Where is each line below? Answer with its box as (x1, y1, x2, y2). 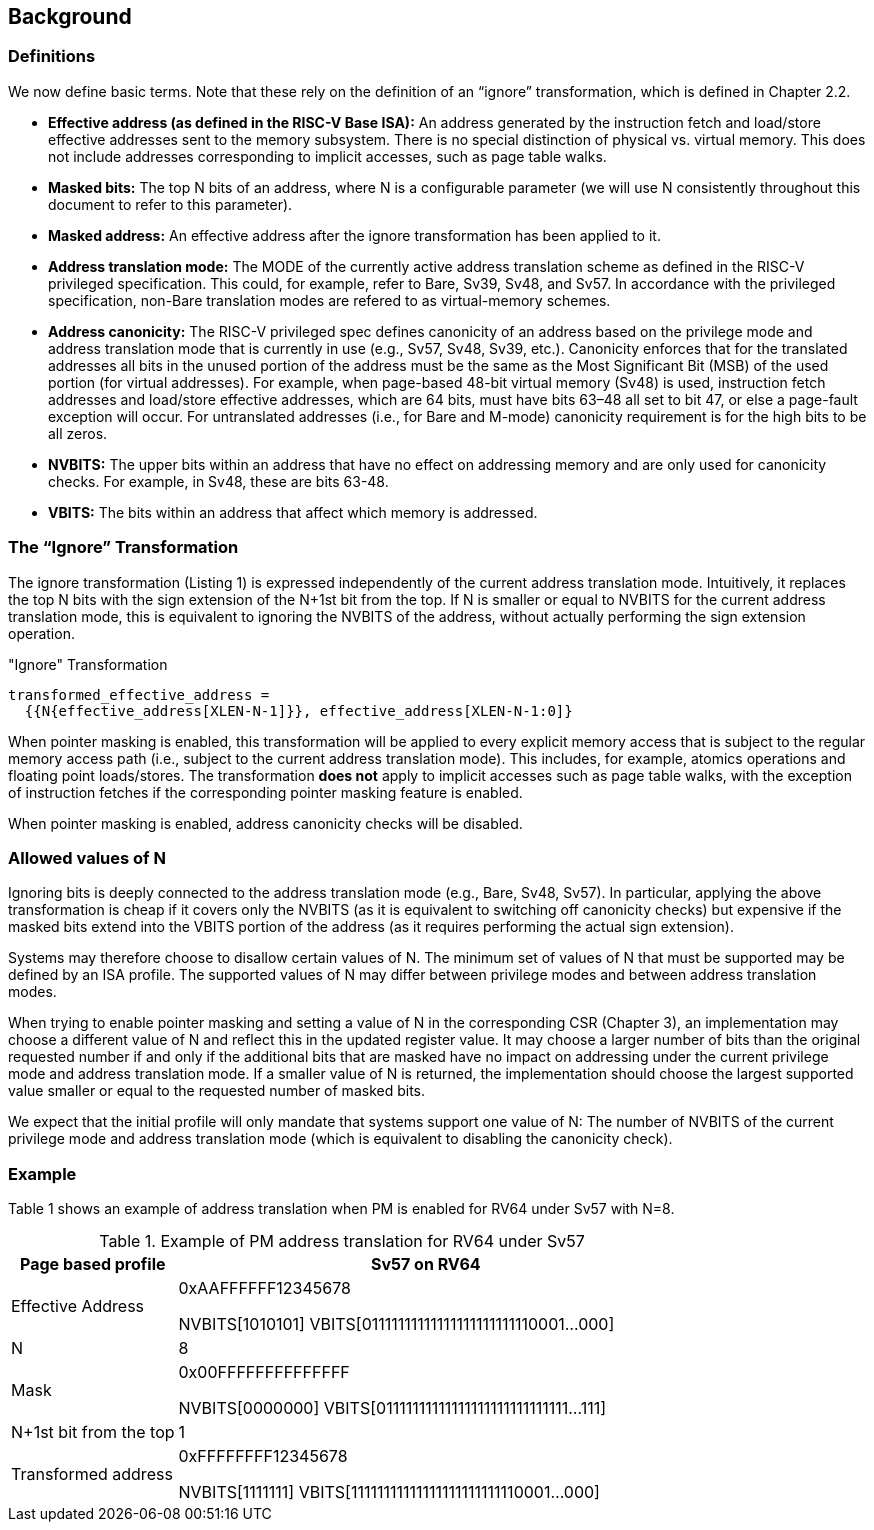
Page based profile (20, 1254, 166, 1275)
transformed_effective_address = (8, 686, 270, 703)
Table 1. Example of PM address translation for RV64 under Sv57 (99, 1231, 585, 1252)
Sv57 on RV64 (370, 1254, 481, 1275)
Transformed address (11, 1464, 173, 1485)
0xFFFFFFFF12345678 (178, 1446, 348, 1467)
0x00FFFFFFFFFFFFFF (178, 1362, 350, 1383)
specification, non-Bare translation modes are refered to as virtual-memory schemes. (48, 291, 611, 309)
